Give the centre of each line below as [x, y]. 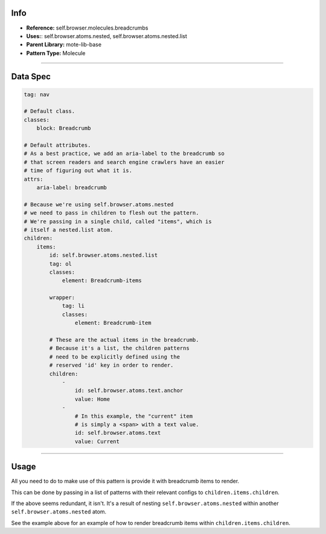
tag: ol [61, 264]
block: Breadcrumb [64, 128]
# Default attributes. [57, 145]
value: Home [92, 399]
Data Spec [31, 77]
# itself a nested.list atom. [69, 230]
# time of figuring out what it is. [78, 171]
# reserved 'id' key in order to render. [111, 365]
